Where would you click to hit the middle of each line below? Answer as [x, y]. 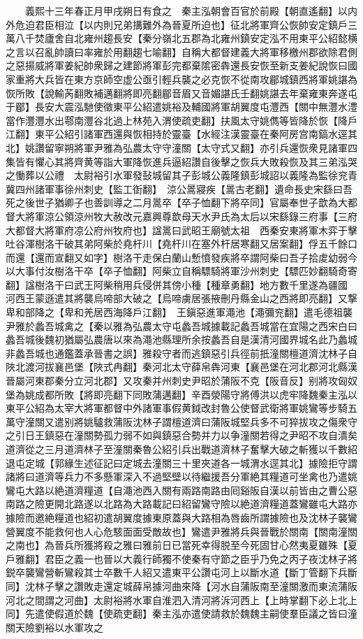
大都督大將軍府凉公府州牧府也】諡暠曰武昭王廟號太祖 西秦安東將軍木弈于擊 [181, 230]
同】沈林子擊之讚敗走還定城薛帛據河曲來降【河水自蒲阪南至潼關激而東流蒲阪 [181, 586]
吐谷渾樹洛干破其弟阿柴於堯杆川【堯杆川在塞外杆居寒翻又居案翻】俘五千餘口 [181, 244]
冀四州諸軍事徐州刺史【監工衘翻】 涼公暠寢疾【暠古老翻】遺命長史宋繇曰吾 [179, 188]
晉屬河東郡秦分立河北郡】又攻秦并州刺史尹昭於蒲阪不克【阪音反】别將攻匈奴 [181, 381]
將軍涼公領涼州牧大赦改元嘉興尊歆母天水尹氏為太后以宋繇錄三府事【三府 [191, 216]
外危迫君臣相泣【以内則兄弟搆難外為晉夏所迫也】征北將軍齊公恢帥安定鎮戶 [177, 24]
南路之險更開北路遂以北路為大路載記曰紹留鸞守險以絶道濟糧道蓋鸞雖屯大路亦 [181, 504]
